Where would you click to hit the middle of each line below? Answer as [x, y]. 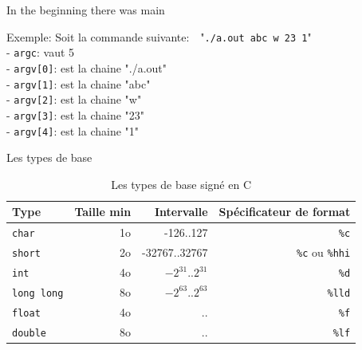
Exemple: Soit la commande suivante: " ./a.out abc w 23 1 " [159, 36]
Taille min [103, 212]
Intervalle [181, 212]
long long [38, 293]
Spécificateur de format [285, 212]
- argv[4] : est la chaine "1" [73, 130]
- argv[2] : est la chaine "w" [74, 99]
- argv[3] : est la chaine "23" [76, 114]
